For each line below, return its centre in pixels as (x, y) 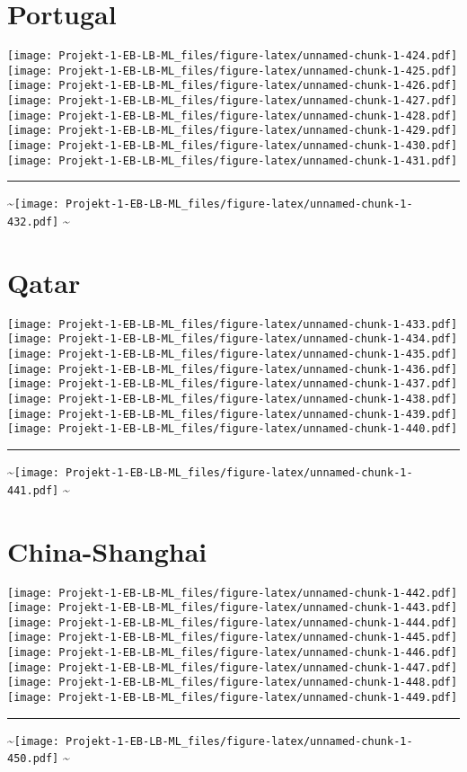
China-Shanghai (107, 550)
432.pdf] (33, 222)
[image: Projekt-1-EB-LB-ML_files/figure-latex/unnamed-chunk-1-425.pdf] (233, 71)
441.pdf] (33, 490)
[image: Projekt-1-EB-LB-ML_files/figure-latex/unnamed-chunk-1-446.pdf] (233, 653)
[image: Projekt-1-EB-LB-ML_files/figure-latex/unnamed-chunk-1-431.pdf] (233, 160)
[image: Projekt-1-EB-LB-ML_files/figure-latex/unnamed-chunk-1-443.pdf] (233, 608)
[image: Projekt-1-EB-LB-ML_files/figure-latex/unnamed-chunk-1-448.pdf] (233, 683)
